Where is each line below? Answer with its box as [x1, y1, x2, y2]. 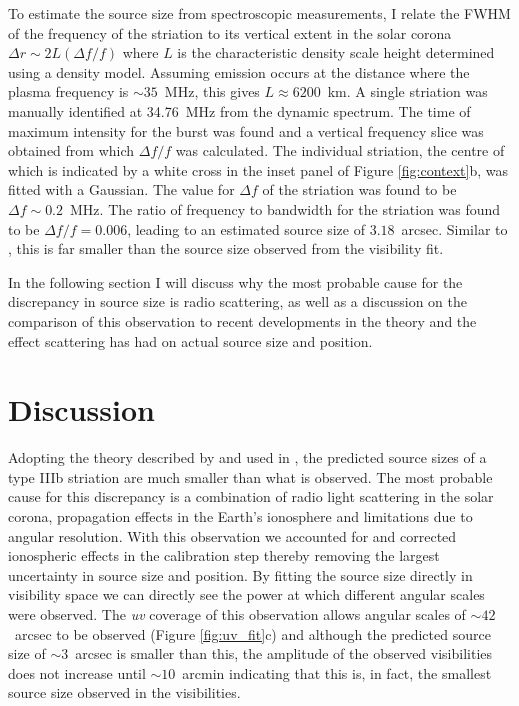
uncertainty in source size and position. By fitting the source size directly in [8, 564, 473, 585]
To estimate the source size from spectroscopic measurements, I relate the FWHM [8, 3, 511, 23]
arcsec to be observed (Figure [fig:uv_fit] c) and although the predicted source [14, 623, 491, 644]
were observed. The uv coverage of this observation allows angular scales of [8, 603, 466, 624]
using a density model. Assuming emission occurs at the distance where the [8, 61, 470, 82]
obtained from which [8, 140, 135, 161]
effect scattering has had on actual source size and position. [8, 330, 373, 351]
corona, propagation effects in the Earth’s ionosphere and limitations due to [8, 506, 473, 526]
